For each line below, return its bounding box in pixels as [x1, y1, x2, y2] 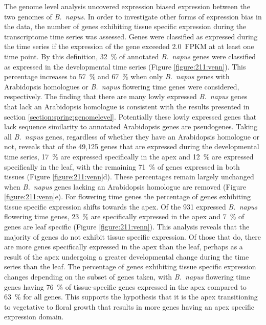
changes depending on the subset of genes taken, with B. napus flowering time [4, 271, 250, 282]
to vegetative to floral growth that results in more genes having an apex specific [4, 301, 254, 312]
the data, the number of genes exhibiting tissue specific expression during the [4, 21, 247, 32]
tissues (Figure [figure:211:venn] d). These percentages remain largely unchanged [4, 171, 254, 182]
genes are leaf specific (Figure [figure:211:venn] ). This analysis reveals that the [4, 221, 250, 232]
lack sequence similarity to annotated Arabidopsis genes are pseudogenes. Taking [4, 121, 258, 132]
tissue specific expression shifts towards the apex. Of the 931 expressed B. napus [4, 201, 258, 212]
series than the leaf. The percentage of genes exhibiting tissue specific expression [4, 261, 256, 272]
